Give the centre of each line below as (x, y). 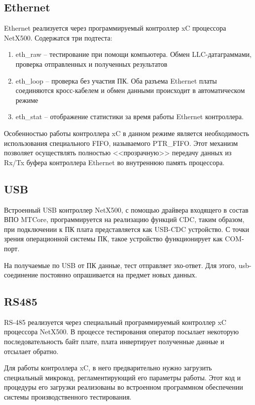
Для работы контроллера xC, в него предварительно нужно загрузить (108, 368)
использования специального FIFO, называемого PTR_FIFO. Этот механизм (121, 143)
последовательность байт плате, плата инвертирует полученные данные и (114, 341)
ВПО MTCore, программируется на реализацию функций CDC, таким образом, (124, 219)
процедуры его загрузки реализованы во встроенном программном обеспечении (124, 387)
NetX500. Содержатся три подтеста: (58, 37)
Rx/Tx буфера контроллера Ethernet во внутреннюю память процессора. (114, 162)
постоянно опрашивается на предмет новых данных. (119, 275)
